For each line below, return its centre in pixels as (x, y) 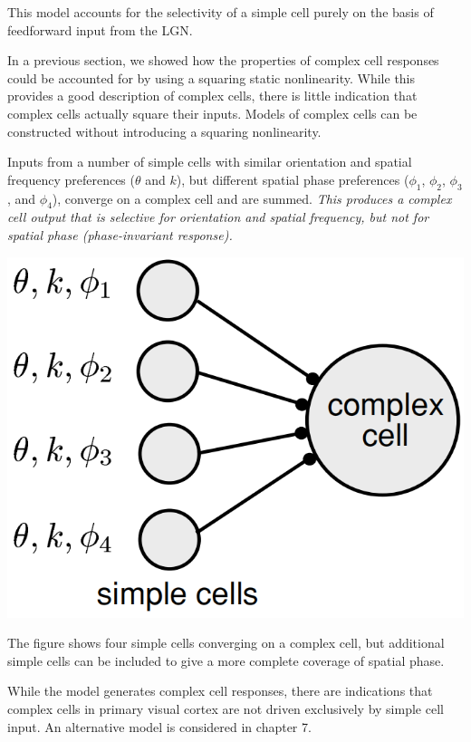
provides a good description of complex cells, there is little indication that (212, 96)
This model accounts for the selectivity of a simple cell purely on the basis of (221, 12)
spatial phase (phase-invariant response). (120, 234)
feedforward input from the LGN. (100, 29)
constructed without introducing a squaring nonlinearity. (164, 131)
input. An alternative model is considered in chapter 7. (159, 726)
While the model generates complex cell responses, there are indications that (220, 691)
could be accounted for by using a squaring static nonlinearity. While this (211, 77)
